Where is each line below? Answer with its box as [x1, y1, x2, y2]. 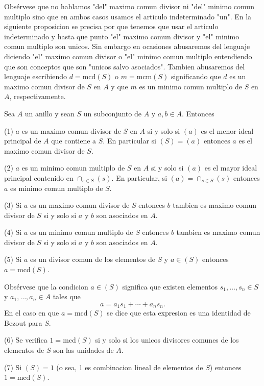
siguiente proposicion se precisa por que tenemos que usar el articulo [4, 21, 219, 32]
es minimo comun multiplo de [10, 182, 103, 193]
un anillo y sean [25, 108, 75, 118]
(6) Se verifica [4, 334, 47, 345]
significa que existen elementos [122, 281, 218, 292]
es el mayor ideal [204, 162, 257, 173]
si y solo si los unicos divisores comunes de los [95, 334, 239, 345]
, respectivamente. [9, 91, 66, 102]
